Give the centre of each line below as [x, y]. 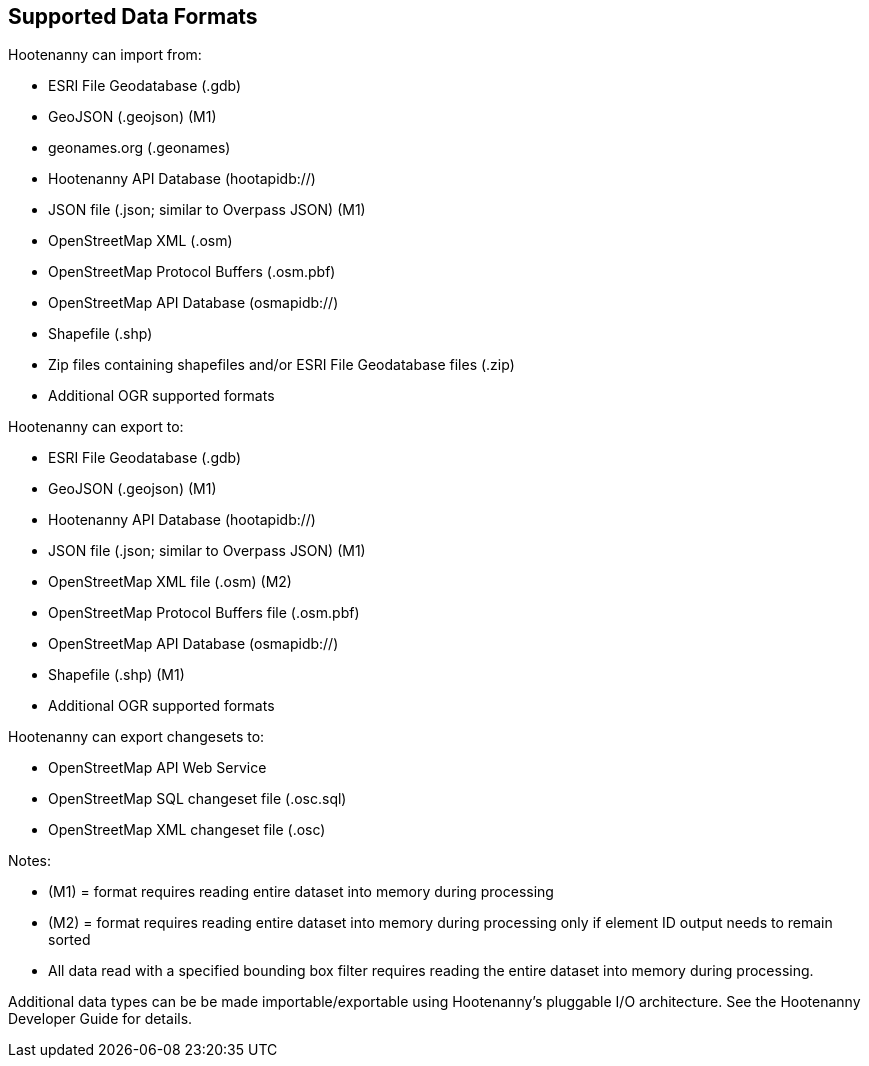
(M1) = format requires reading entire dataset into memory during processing [301, 892]
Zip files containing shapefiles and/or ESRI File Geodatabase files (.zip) [281, 365]
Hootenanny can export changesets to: [136, 737]
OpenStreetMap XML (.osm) [140, 241]
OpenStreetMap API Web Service [157, 768]
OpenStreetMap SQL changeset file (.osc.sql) [197, 799]
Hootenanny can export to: [96, 427]
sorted [69, 940]
